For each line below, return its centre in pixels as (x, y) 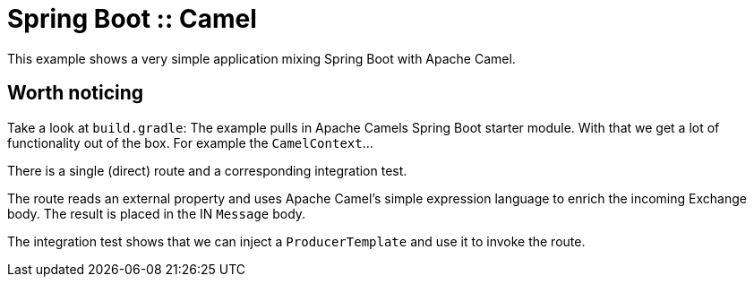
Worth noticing (76, 93)
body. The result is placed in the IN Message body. (157, 213)
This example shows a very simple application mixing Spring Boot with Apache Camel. (261, 58)
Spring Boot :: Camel (132, 19)
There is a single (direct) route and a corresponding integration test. (207, 170)
